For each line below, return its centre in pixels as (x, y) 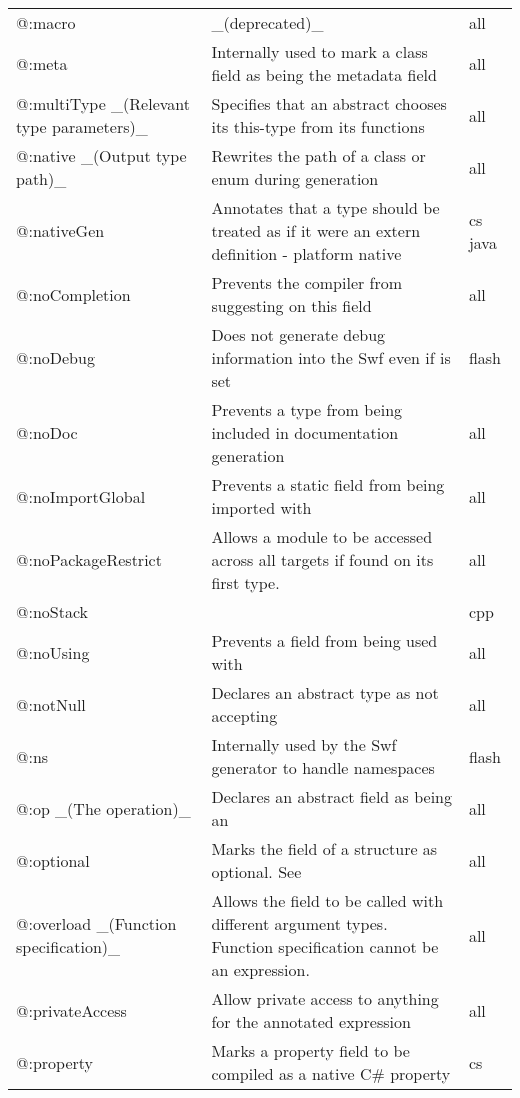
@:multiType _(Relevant (103, 103)
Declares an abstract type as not (325, 692)
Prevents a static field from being (328, 484)
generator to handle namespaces (323, 767)
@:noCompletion (73, 294)
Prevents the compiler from (307, 282)
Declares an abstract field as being (331, 796)
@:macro (46, 22)
